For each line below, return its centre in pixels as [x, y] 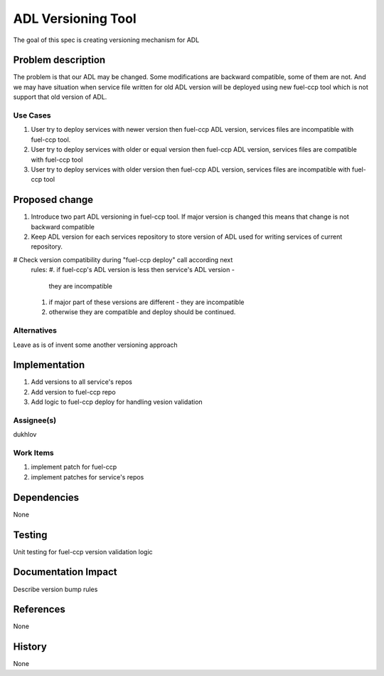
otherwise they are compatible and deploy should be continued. [142, 312]
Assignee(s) [35, 420]
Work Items [33, 453]
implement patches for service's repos [87, 477]
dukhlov [25, 435]
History [30, 647]
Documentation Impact [65, 572]
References [39, 609]
